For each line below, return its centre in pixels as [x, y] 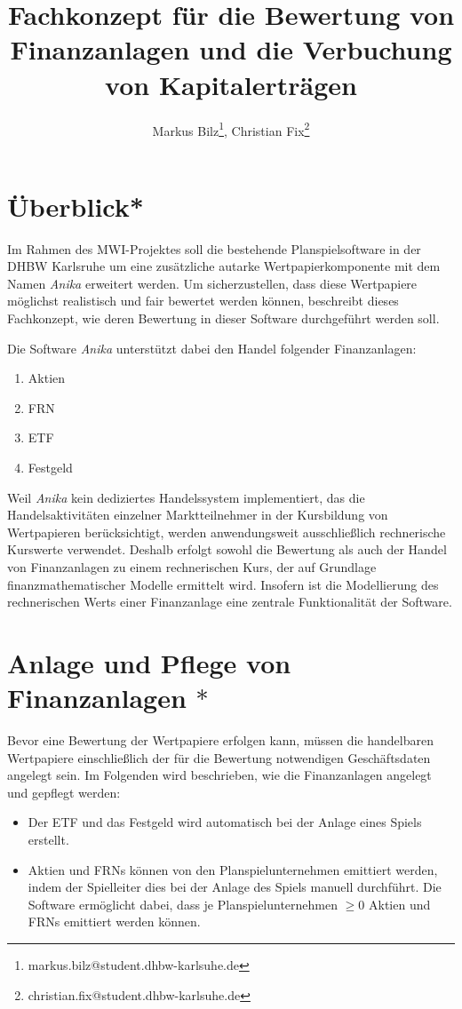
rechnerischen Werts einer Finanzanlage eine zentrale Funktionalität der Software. [230, 602]
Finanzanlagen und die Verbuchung [231, 49]
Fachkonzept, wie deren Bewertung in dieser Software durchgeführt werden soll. [223, 318]
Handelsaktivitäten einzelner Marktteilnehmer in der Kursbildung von [198, 515]
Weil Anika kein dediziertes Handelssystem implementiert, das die [186, 497]
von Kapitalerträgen [231, 84]
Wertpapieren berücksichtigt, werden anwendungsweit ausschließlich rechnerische [227, 532]
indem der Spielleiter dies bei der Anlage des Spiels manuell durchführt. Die [235, 887]
